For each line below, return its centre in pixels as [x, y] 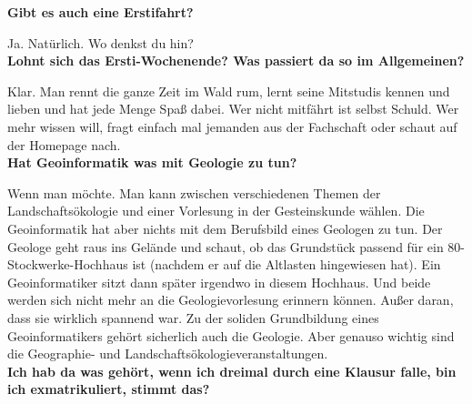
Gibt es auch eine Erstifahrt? [100, 12]
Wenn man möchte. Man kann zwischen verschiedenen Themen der [194, 192]
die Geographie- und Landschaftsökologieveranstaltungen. [168, 353]
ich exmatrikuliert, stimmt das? [109, 389]
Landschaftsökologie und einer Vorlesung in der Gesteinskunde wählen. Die [216, 211]
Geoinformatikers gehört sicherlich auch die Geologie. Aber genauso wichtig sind [231, 335]
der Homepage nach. [64, 144]
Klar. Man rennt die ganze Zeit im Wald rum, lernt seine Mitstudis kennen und [229, 91]
